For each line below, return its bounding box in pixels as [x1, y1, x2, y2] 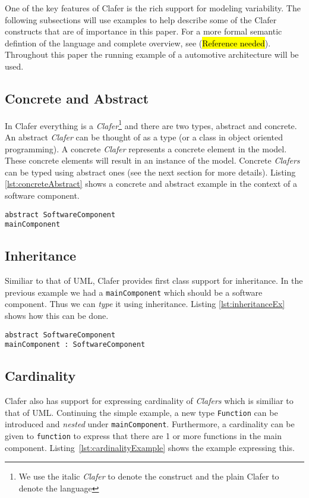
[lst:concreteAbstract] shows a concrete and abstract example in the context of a [5, 177, 298, 190]
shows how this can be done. [5, 309, 109, 321]
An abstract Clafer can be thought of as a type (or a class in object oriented [5, 131, 283, 143]
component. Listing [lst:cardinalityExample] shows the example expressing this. [5, 441, 295, 453]
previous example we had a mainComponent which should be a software [5, 286, 263, 298]
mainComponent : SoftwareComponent [5, 340, 146, 349]
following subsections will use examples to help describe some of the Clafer [5, 13, 277, 26]
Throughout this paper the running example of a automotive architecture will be [5, 48, 299, 61]
